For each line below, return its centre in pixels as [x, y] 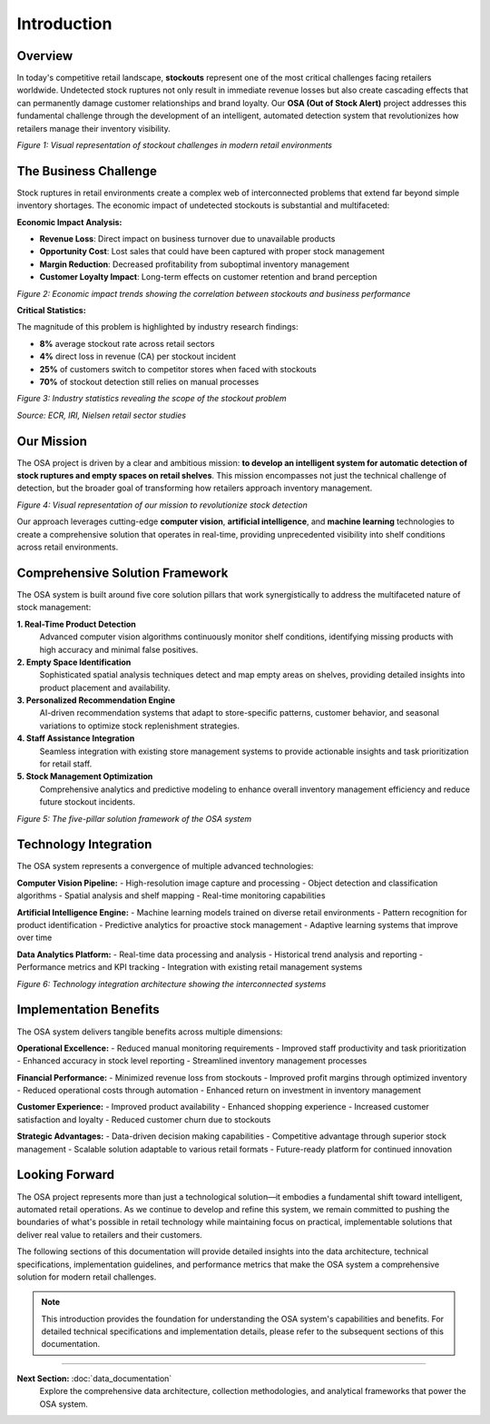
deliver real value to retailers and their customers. [110, 1234]
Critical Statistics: [51, 311]
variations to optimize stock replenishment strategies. [140, 726]
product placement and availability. [105, 687]
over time [34, 938]
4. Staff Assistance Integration [76, 738]
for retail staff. [66, 764]
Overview [45, 56]
